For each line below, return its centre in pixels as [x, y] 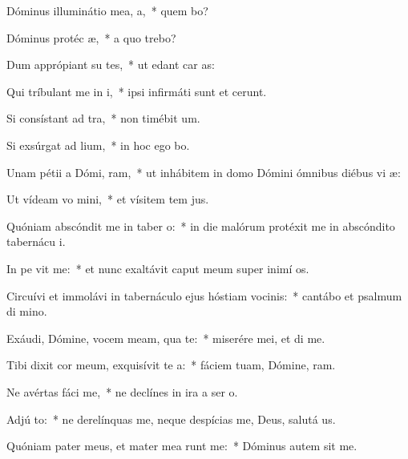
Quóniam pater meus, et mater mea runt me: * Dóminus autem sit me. [182, 446]
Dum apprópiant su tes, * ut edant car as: [111, 64]
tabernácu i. [36, 242]
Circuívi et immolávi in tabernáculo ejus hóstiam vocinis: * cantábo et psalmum [204, 295]
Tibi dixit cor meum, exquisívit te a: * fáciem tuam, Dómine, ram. [171, 365]
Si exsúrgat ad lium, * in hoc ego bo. [98, 145]
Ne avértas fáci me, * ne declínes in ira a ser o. [122, 391]
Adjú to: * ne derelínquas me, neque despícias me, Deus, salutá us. [171, 419]
